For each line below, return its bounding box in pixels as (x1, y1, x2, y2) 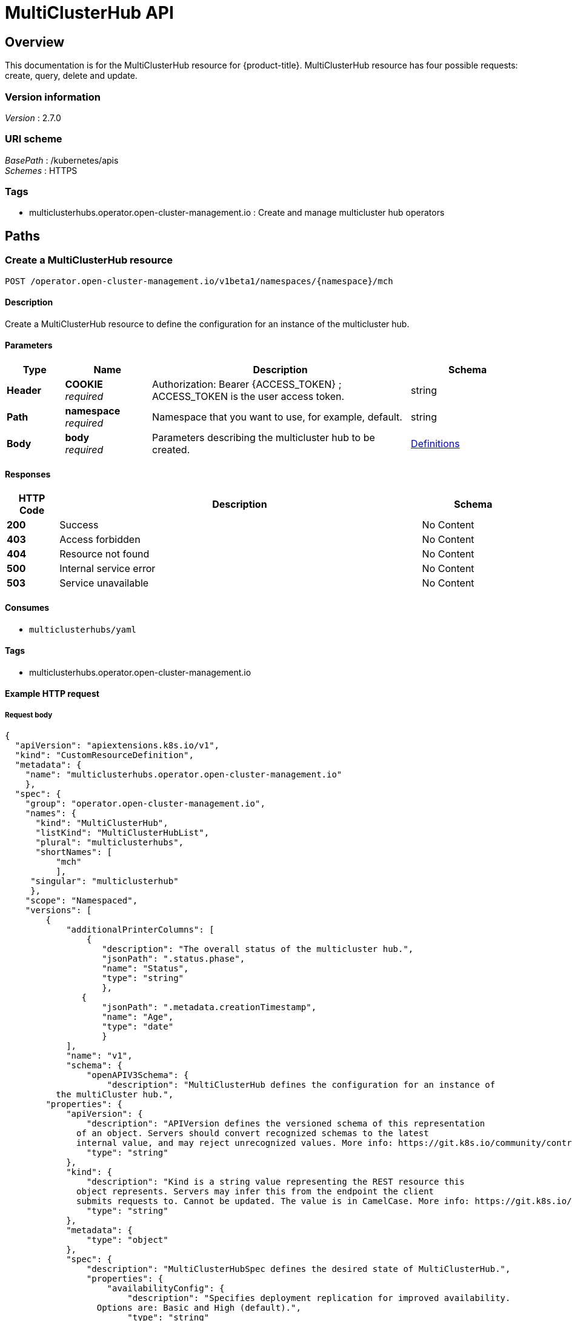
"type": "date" (102, 1022, 174, 1032)
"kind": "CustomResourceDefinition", (15, 750, 194, 760)
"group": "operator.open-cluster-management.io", (25, 799, 265, 809)
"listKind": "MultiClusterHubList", (35, 828, 210, 838)
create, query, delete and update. (5, 70, 138, 81)
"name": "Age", (102, 1012, 174, 1022)
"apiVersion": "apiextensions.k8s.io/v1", (15, 740, 220, 751)
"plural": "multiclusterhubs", (35, 837, 184, 848)
